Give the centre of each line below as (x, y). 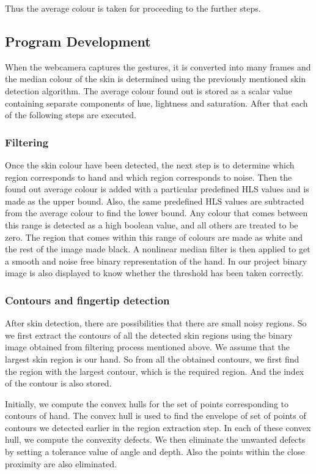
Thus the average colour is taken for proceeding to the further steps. (133, 8)
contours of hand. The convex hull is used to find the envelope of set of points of (156, 416)
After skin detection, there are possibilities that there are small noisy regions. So (156, 323)
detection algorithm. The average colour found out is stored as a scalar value (149, 90)
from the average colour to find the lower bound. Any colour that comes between (156, 213)
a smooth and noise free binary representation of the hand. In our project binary (156, 261)
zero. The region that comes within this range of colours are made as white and (154, 237)
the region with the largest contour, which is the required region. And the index (155, 371)
